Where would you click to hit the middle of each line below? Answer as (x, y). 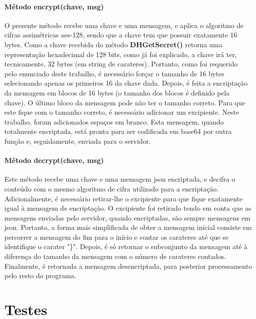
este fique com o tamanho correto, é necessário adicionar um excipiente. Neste (122, 112)
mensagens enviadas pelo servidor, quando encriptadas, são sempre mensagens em (128, 217)
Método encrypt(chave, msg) (54, 6)
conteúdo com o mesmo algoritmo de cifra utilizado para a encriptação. (112, 188)
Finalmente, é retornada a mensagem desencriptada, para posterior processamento (128, 266)
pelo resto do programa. (41, 275)
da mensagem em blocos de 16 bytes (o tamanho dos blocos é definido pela (117, 92)
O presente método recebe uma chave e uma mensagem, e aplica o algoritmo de (124, 25)
